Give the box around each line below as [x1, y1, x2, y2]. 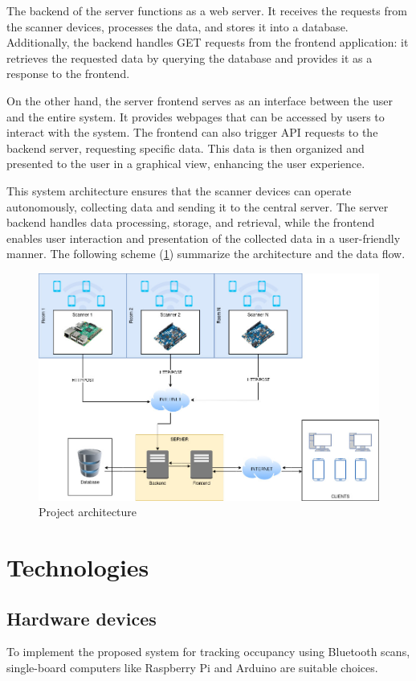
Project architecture [39, 503, 137, 520]
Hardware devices [6, 605, 157, 630]
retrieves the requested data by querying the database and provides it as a [6, 49, 373, 66]
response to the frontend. [6, 65, 130, 82]
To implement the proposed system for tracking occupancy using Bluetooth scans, [6, 643, 410, 660]
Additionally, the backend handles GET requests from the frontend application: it [6, 34, 409, 51]
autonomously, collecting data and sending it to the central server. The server [6, 198, 389, 215]
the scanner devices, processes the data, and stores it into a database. [6, 18, 349, 35]
